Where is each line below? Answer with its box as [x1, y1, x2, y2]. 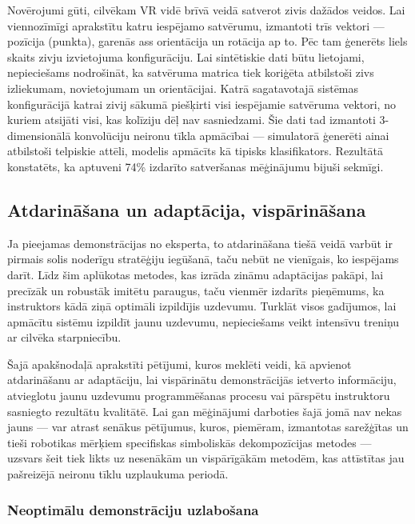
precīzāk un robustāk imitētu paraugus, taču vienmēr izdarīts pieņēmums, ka [7, 282, 385, 298]
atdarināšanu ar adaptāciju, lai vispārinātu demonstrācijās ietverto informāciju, [7, 371, 397, 388]
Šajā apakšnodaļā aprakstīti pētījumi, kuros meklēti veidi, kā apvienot [7, 355, 352, 372]
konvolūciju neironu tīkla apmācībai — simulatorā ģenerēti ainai [74, 126, 389, 143]
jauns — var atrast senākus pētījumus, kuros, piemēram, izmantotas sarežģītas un [7, 418, 409, 435]
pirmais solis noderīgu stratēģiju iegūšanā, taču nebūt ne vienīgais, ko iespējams [7, 250, 399, 267]
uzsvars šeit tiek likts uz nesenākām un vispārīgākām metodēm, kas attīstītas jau [7, 450, 405, 466]
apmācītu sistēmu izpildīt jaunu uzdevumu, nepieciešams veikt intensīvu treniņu [7, 313, 400, 330]
